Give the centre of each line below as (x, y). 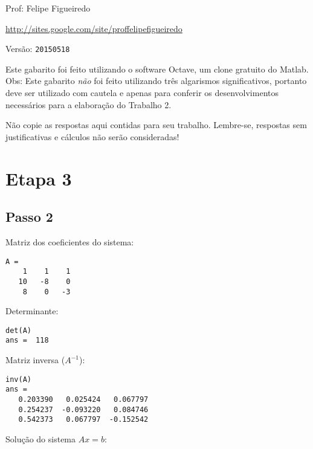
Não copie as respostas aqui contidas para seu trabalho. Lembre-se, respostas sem (156, 125)
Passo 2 (29, 217)
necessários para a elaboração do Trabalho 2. (89, 104)
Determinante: (32, 311)
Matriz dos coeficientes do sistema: (70, 241)
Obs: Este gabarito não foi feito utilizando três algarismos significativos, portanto (156, 81)
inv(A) (18, 379)
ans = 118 (27, 341)
